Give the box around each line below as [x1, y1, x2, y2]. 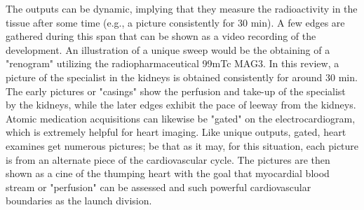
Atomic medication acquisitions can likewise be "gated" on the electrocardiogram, [6, 111, 356, 125]
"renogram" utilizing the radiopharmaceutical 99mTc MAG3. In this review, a [6, 56, 339, 71]
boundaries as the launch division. [6, 193, 152, 208]
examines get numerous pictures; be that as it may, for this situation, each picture [6, 138, 359, 153]
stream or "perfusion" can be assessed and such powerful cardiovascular [6, 179, 311, 194]
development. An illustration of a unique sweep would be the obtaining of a [6, 42, 330, 57]
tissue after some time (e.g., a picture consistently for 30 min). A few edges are [6, 15, 345, 29]
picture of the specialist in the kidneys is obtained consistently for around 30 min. [6, 69, 358, 84]
